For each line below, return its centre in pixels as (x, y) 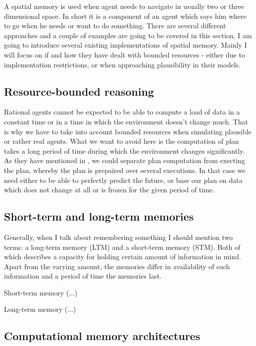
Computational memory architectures (102, 336)
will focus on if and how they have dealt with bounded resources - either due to (125, 54)
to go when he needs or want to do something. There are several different (115, 26)
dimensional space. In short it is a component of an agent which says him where (125, 16)
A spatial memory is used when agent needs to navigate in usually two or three (124, 6)
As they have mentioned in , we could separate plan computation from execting (125, 160)
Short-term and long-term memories (99, 216)
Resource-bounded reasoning (79, 91)
